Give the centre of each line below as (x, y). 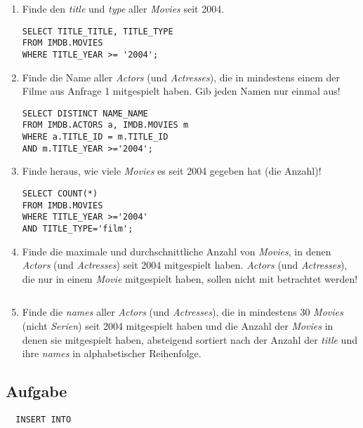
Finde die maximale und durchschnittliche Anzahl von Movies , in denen (177, 251)
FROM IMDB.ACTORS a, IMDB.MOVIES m (105, 125)
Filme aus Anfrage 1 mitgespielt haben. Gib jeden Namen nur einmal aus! (181, 91)
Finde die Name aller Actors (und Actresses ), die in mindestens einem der (181, 77)
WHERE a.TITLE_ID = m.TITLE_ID (95, 137)
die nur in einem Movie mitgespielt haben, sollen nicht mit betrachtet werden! (190, 278)
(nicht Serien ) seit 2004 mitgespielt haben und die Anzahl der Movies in (178, 325)
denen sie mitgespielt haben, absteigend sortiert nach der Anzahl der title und (190, 339)
